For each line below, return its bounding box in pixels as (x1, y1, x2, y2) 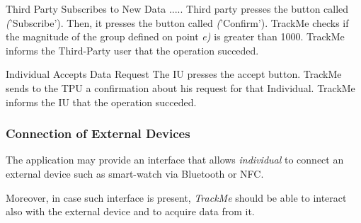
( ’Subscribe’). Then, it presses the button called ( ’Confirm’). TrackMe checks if (6, 15, 349, 30)
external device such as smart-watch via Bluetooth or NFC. (6, 166, 264, 181)
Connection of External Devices (6, 125, 190, 142)
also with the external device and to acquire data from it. (6, 204, 255, 219)
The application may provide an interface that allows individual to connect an (6, 152, 344, 167)
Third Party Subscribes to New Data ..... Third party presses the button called (6, 1, 349, 16)
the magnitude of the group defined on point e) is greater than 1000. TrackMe (6, 29, 345, 44)
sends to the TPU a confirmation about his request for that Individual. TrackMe (6, 80, 355, 95)
